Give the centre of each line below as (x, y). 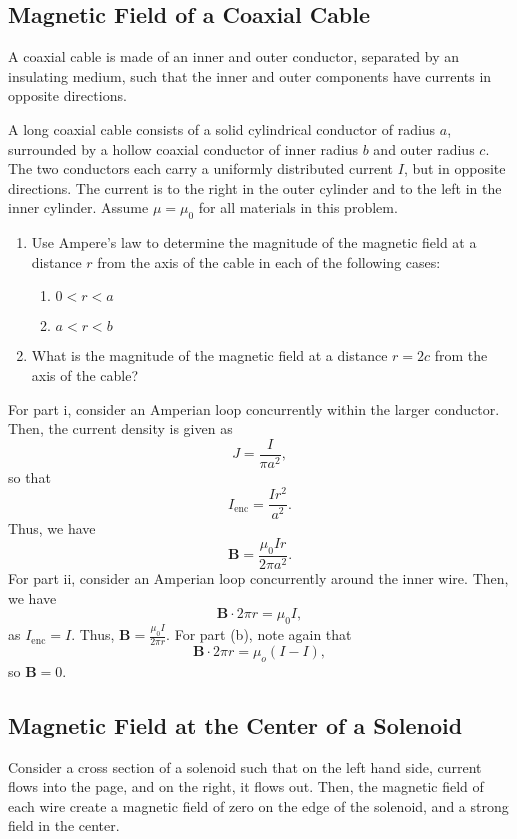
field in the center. (64, 825)
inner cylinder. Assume (78, 207)
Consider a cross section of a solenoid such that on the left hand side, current (245, 766)
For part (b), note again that (263, 634)
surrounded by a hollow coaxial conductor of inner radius (183, 148)
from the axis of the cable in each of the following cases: (269, 261)
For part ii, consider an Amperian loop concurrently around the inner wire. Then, (258, 577)
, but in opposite (454, 168)
